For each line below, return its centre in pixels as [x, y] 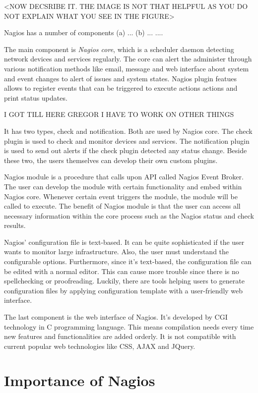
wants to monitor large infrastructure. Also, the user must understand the [117, 252]
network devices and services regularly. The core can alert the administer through [128, 59]
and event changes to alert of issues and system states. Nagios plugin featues [120, 78]
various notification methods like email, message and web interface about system [127, 68]
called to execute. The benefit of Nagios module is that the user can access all [122, 206]
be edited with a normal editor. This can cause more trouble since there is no [122, 271]
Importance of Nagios [80, 380]
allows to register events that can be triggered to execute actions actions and [121, 88]
